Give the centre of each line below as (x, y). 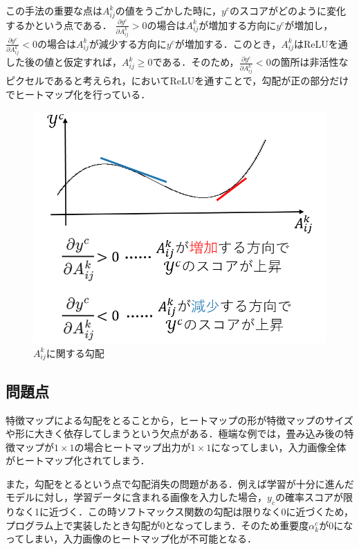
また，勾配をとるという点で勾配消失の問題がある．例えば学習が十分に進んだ (180, 483)
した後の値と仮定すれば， (64, 62)
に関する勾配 (75, 352)
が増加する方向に (238, 25)
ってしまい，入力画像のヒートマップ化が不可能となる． (131, 539)
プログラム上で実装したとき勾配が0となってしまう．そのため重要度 (157, 525)
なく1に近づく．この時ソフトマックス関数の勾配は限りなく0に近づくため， (184, 512)
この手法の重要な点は (54, 10)
